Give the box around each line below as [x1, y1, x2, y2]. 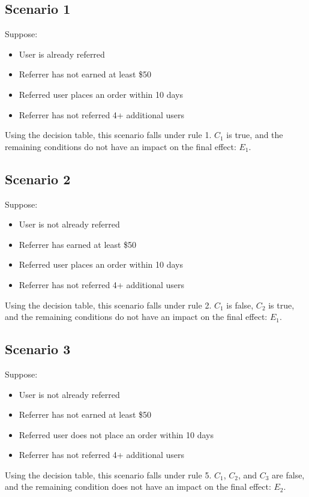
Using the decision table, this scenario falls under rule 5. [5, 468, 212, 481]
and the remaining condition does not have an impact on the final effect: [5, 480, 271, 493]
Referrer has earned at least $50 [19, 238, 137, 250]
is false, [226, 298, 254, 311]
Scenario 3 [5, 340, 71, 358]
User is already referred [19, 47, 105, 60]
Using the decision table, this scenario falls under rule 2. [5, 298, 212, 311]
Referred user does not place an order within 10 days [19, 428, 214, 441]
